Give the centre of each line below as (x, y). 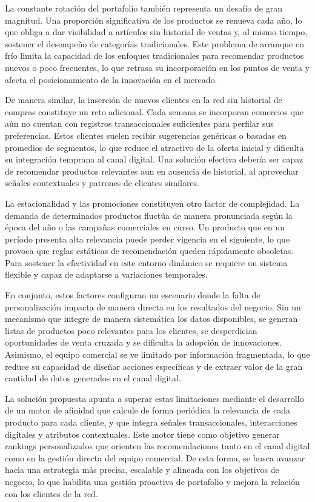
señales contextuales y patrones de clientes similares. (102, 183)
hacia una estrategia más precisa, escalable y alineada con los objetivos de (142, 470)
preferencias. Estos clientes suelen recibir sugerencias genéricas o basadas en (146, 135)
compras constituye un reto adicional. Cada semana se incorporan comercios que (154, 111)
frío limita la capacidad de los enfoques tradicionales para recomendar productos (154, 55)
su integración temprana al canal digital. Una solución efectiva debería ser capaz (154, 159)
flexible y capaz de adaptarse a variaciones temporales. (106, 274)
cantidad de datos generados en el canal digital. (93, 378)
